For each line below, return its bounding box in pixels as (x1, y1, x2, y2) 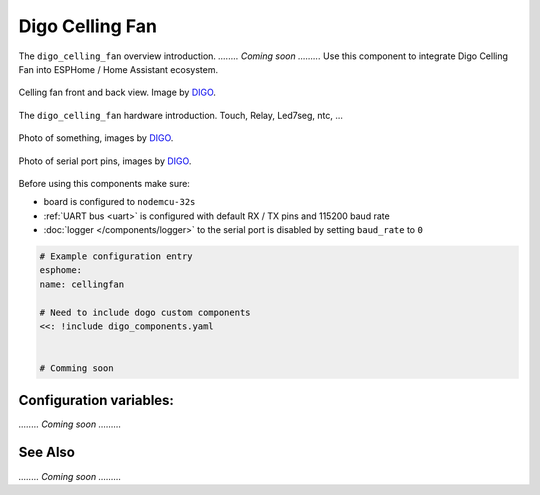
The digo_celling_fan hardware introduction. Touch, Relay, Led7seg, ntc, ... (18, 109, 344, 121)
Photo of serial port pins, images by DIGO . (18, 155, 192, 167)
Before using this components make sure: (18, 177, 190, 189)
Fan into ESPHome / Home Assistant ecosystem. (18, 63, 219, 75)
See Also (18, 444, 75, 461)
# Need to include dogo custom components (39, 306, 251, 318)
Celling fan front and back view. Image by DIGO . (18, 86, 217, 99)
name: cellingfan (39, 278, 125, 290)
